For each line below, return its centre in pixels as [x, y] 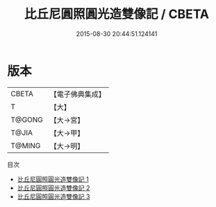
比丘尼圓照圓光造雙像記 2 [53, 188]
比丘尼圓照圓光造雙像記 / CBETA [117, 14]
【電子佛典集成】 [77, 94]
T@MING [26, 145]
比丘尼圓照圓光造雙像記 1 [53, 179]
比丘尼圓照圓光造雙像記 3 [53, 196]
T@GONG [27, 120]
